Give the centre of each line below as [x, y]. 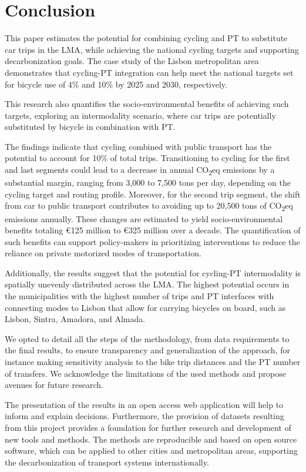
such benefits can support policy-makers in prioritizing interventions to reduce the [152, 241]
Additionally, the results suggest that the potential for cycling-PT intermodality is [153, 272]
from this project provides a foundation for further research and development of [148, 427]
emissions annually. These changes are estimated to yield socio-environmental [144, 218]
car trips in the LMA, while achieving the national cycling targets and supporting [152, 49]
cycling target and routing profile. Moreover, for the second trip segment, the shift [153, 194]
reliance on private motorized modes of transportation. [103, 253]
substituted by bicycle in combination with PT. [90, 127]
